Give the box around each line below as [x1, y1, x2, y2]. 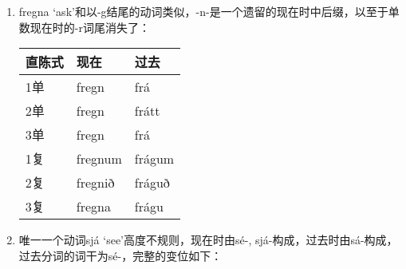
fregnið [76, 172, 115, 192]
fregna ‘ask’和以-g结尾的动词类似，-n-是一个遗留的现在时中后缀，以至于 [18, 3, 388, 19]
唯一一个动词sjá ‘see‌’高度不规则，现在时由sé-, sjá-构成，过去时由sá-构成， [18, 231, 398, 248]
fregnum [76, 148, 122, 168]
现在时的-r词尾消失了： [30, 18, 150, 35]
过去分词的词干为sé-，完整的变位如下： [18, 247, 223, 263]
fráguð [134, 172, 170, 192]
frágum [134, 148, 175, 168]
